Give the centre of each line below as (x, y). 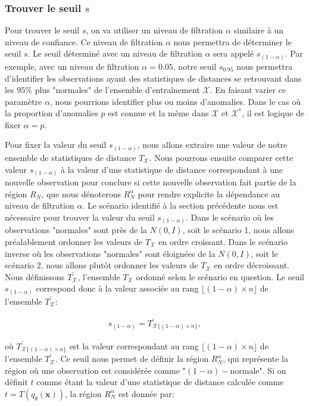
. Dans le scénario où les (230, 217)
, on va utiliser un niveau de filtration (154, 30)
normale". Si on (258, 370)
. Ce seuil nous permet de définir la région (132, 359)
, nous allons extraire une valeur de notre (212, 145)
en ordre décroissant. (252, 265)
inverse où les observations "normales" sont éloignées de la (110, 253)
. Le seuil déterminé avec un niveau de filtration (115, 53)
